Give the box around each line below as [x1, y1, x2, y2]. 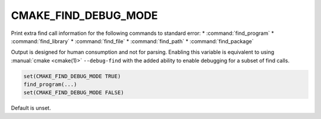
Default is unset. [11, 104, 51, 112]
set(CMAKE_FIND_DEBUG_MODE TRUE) [23, 73, 121, 79]
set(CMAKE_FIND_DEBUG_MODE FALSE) [23, 89, 124, 96]
